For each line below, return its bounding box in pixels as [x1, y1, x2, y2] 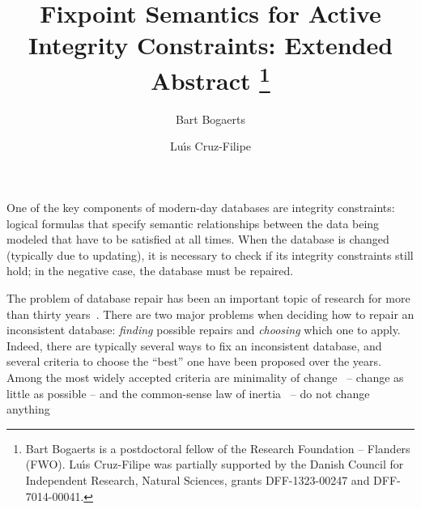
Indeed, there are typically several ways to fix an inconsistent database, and [6, 337, 382, 354]
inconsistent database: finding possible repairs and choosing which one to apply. [6, 321, 401, 338]
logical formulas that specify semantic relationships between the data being [6, 214, 380, 231]
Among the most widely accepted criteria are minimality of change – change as [6, 368, 404, 385]
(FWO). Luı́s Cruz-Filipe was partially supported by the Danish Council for [25, 456, 404, 473]
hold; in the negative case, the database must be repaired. [6, 262, 294, 279]
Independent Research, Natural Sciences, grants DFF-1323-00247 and [25, 471, 370, 488]
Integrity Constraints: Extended [28, 28, 393, 62]
